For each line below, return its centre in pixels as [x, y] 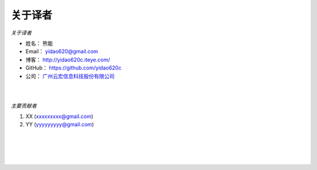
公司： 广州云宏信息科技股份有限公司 [70, 76]
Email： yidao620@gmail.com [62, 51]
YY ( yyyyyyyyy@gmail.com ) [60, 124]
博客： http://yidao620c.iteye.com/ [68, 60]
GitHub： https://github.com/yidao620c [73, 68]
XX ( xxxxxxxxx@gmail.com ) [59, 116]
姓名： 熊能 [39, 43]
